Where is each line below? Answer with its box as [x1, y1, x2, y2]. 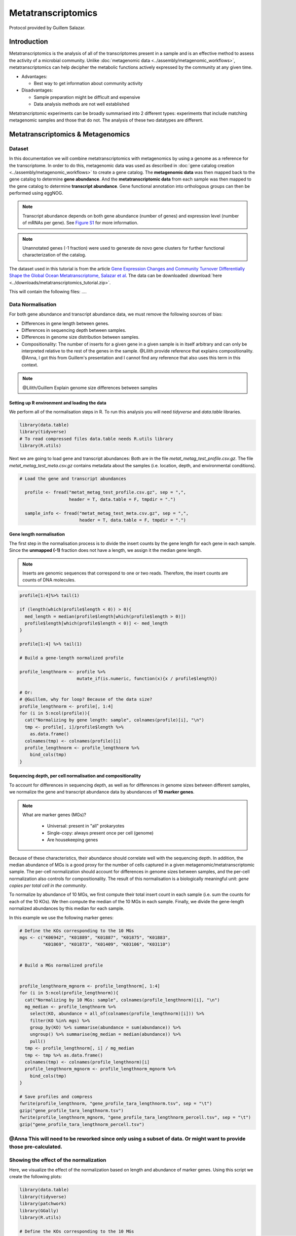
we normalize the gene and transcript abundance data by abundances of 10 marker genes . [9, 789, 195, 795]
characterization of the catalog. [22, 252, 86, 258]
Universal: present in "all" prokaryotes [47, 823, 125, 829]
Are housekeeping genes [47, 837, 98, 843]
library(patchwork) [19, 1201, 67, 1206]
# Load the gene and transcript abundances [19, 476, 127, 482]
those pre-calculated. [9, 1144, 63, 1150]
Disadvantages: [21, 87, 53, 93]
